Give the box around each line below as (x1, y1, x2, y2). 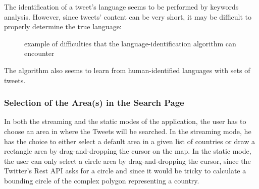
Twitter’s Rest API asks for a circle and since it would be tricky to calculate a (4, 165, 246, 176)
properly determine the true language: (4, 21, 122, 32)
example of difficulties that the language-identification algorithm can (24, 38, 236, 48)
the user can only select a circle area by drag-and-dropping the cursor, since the (4, 155, 251, 166)
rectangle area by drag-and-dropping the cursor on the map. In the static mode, (4, 146, 251, 156)
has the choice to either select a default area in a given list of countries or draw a (4, 136, 255, 146)
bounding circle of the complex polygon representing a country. (4, 175, 199, 185)
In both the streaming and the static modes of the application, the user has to (4, 116, 246, 127)
